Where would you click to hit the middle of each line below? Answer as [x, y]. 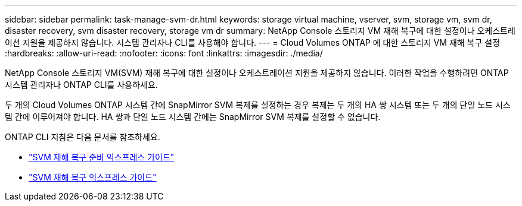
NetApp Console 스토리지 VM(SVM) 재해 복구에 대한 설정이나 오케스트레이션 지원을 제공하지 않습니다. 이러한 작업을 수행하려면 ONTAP [257, 73]
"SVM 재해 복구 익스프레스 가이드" [93, 177]
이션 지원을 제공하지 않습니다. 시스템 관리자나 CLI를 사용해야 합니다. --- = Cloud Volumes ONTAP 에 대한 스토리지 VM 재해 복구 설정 [253, 42]
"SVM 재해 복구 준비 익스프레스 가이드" [102, 157]
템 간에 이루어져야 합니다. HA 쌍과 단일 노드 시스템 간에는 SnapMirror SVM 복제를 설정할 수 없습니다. [193, 117]
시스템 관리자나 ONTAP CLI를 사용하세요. [81, 85]
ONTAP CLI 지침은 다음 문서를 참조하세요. [83, 137]
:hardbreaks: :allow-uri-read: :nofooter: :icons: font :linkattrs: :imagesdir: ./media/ [164, 53]
